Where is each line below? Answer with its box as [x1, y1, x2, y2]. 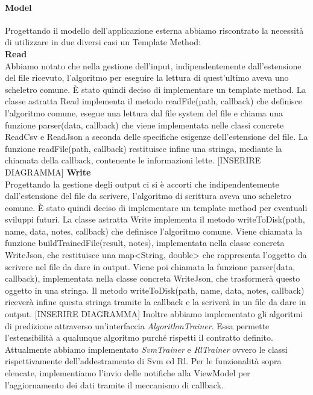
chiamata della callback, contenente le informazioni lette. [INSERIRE [5, 154, 261, 166]
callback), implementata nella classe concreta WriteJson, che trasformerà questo [5, 272, 300, 285]
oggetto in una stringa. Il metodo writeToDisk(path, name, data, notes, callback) [5, 283, 305, 296]
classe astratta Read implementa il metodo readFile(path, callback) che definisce [5, 95, 303, 107]
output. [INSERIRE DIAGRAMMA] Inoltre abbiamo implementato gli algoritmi [5, 308, 303, 320]
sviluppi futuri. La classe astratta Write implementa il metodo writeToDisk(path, [5, 213, 305, 226]
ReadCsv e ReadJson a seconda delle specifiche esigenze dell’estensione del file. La [5, 130, 308, 143]
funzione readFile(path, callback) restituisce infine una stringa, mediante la [5, 142, 282, 154]
